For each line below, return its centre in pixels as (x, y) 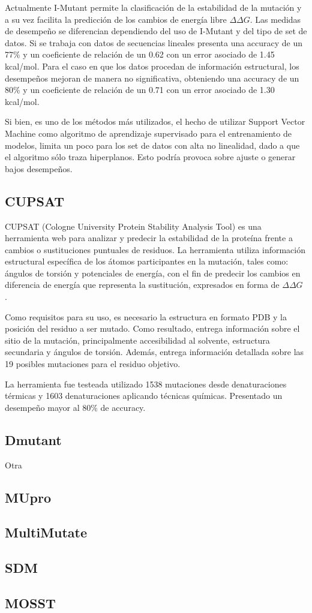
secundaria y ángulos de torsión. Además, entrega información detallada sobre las (154, 352)
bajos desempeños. (39, 168)
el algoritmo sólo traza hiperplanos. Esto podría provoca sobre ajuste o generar (150, 157)
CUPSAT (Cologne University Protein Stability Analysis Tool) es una (133, 226)
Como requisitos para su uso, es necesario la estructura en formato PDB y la (146, 316)
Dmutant (33, 439)
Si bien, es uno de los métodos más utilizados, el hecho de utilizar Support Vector (155, 121)
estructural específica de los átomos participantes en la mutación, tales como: (147, 261)
